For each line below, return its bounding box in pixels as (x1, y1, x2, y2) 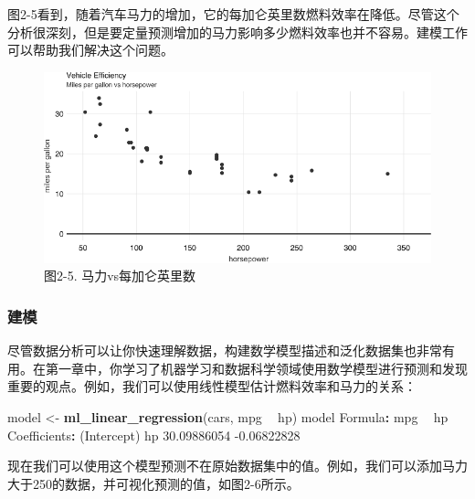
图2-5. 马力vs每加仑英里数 (44, 266, 196, 285)
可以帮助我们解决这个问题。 (7, 40, 174, 59)
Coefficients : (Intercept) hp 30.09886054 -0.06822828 (7, 425, 301, 444)
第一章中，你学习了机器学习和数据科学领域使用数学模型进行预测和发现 (45, 358, 468, 377)
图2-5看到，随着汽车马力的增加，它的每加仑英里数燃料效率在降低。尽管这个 (7, 5, 459, 23)
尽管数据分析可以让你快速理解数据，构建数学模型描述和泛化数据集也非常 (7, 341, 442, 360)
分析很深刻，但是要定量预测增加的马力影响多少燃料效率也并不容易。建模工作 (7, 22, 468, 41)
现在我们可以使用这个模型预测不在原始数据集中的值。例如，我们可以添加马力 (7, 456, 468, 475)
